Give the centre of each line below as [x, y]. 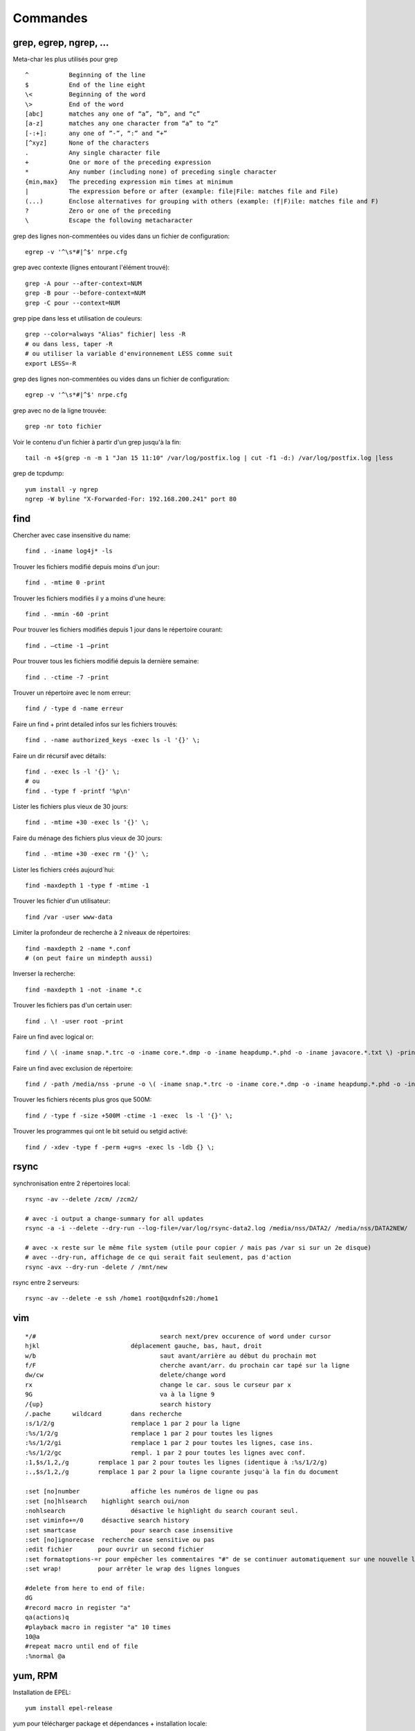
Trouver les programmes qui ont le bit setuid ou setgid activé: [100, 1131]
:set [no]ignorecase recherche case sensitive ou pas [120, 1540]
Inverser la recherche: [44, 974]
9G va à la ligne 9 [120, 1394]
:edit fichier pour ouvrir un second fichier [114, 1550]
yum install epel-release [69, 1708]
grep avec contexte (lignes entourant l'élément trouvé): [91, 267]
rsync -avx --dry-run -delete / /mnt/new [96, 1267]
